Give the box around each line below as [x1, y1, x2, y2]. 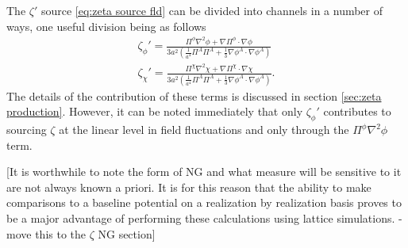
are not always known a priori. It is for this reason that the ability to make [6, 178, 371, 195]
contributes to [323, 103, 391, 120]
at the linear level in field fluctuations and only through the [59, 121, 349, 138]
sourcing [6, 121, 47, 138]
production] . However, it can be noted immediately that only [6, 103, 303, 120]
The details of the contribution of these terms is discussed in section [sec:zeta [6, 87, 382, 104]
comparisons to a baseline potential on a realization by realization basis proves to [6, 194, 402, 211]
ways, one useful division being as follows [6, 17, 206, 34]
